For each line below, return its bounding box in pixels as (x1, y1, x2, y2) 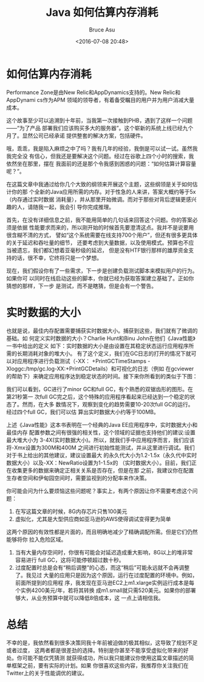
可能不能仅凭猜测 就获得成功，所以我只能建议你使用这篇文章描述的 (22, 654, 189, 661)
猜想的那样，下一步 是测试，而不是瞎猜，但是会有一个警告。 (6, 282, 157, 289)
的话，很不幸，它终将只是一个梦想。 (11, 254, 102, 261)
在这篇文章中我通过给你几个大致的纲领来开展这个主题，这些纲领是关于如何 (6, 180, 192, 188)
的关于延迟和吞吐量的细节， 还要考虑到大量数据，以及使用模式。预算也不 (6, 239, 189, 246)
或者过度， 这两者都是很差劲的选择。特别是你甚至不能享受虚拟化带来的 (6, 646, 183, 653)
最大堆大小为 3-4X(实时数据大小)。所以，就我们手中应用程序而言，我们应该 (6, 436, 195, 443)
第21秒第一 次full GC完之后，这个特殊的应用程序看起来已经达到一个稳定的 (6, 393, 190, 400)
